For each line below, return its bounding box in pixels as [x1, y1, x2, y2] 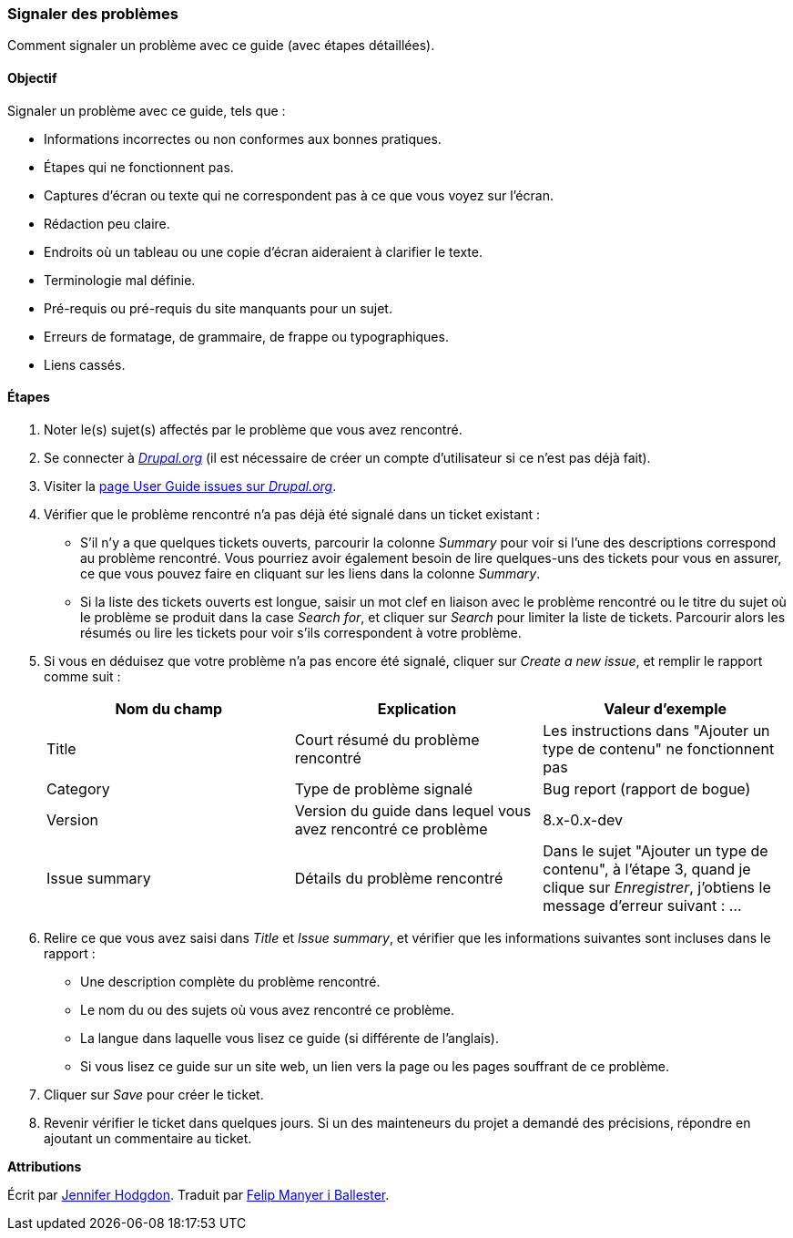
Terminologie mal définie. [44, 271, 196, 288]
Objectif [7, 69, 57, 86]
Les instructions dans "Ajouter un [543, 721, 770, 740]
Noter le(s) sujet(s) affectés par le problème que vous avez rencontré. [44, 421, 463, 437]
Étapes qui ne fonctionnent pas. [44, 159, 234, 175]
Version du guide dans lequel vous [294, 801, 532, 820]
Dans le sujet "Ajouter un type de [543, 841, 768, 860]
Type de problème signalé [294, 779, 473, 798]
